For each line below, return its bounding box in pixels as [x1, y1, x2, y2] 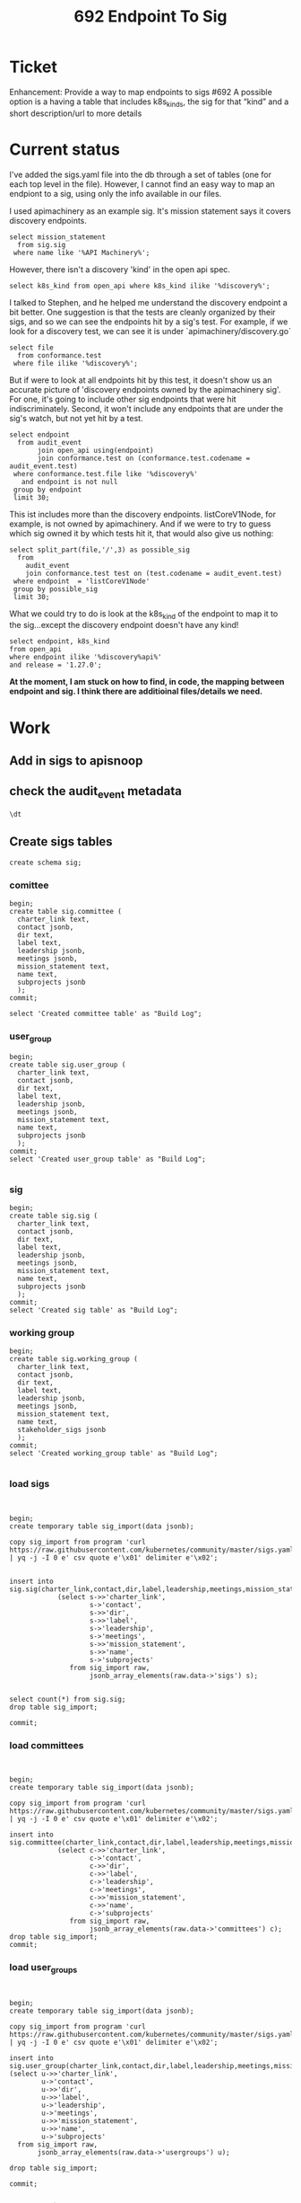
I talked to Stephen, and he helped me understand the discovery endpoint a [9, 296, 288, 307]
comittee [9, 879, 49, 891]
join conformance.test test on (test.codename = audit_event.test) [25, 569, 282, 578]
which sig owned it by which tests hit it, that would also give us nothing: [9, 527, 274, 538]
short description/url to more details [9, 108, 142, 119]
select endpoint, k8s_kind [9, 637, 110, 646]
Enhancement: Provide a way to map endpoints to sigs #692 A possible [9, 86, 273, 97]
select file [9, 343, 54, 352]
